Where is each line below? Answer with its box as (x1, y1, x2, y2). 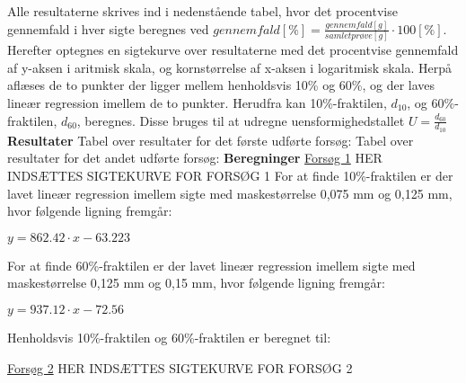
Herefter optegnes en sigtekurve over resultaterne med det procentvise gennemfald (7, 40, 459, 59)
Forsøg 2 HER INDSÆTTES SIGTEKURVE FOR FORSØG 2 (7, 358, 353, 377)
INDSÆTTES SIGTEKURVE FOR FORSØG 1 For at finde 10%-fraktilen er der (7, 166, 453, 185)
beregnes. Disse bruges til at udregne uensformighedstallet (84, 111, 405, 129)
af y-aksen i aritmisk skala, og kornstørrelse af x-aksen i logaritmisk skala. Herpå (7, 58, 453, 76)
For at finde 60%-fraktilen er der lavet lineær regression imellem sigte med (7, 255, 416, 274)
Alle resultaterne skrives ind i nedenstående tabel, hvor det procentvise (7, 2, 398, 20)
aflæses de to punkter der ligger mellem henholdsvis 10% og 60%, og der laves (7, 76, 435, 94)
